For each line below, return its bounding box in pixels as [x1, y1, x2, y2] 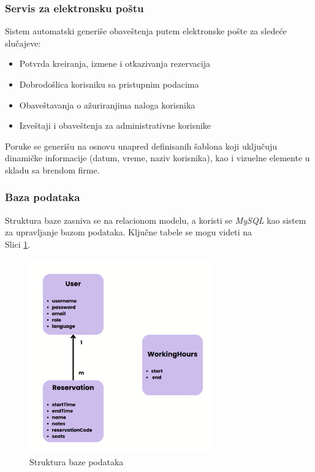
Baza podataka [5, 189, 80, 205]
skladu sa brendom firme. [5, 163, 100, 176]
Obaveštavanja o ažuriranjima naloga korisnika [19, 98, 195, 111]
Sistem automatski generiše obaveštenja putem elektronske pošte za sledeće [5, 25, 287, 37]
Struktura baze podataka [29, 455, 124, 468]
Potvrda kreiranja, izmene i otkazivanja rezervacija [19, 57, 210, 70]
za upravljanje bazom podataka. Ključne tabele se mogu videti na [5, 226, 252, 238]
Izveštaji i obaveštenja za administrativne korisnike [19, 119, 211, 132]
